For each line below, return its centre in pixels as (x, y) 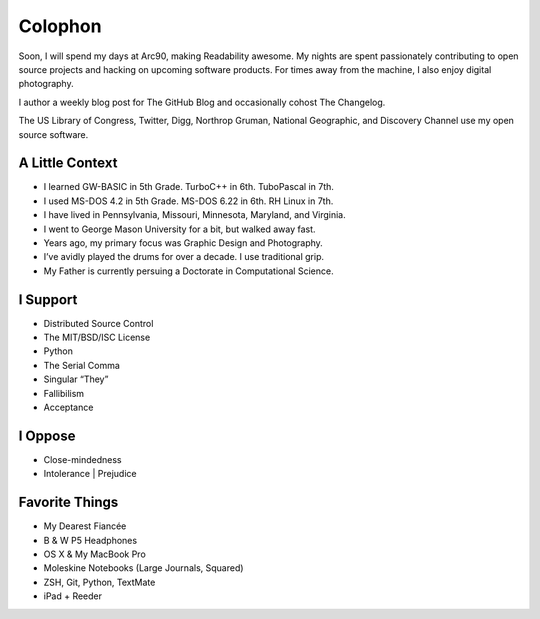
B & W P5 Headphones (90, 540)
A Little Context (68, 163)
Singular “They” (76, 379)
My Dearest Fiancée (85, 526)
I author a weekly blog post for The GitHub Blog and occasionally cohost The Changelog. (202, 102)
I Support (48, 299)
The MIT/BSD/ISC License (97, 337)
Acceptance (68, 407)
